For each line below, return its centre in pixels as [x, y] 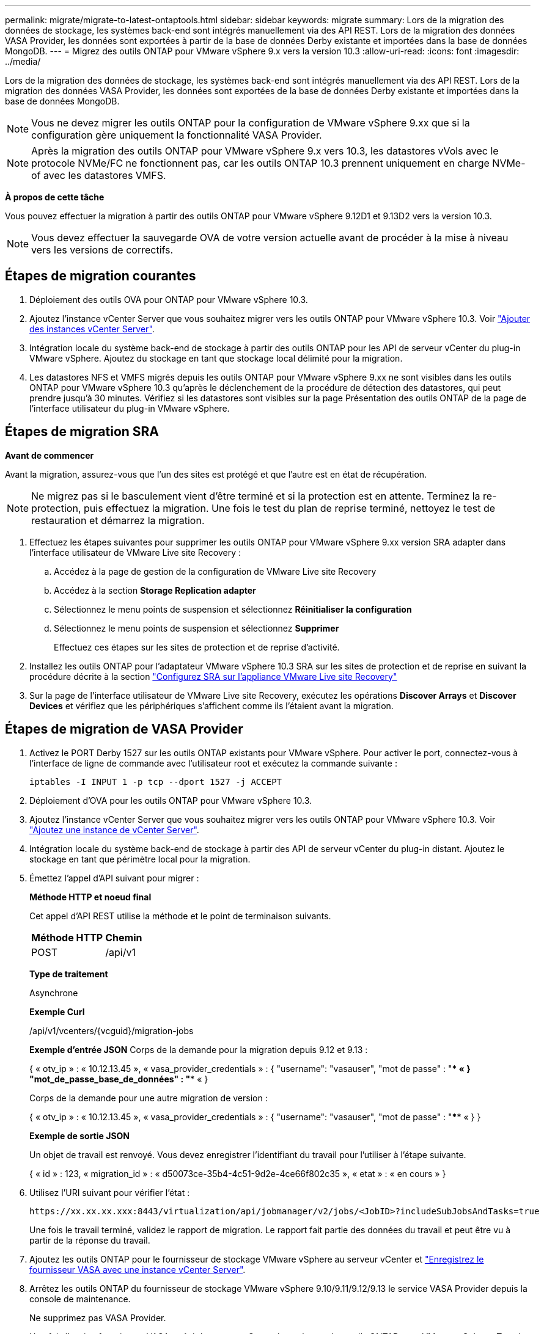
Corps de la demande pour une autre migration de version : [149, 1098]
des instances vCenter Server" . [92, 329]
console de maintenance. [80, 1299]
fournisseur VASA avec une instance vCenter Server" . [138, 1269]
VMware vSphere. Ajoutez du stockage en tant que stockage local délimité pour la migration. [216, 358]
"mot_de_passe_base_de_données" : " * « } [119, 1079]
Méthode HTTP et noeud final [90, 897]
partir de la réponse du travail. [90, 1240]
